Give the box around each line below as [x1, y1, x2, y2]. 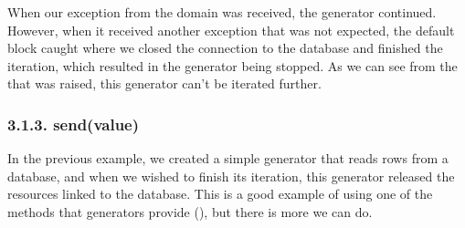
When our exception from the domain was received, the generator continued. [7, 3, 437, 21]
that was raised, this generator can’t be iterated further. [7, 74, 322, 93]
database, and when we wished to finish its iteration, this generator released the [7, 166, 455, 185]
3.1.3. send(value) [7, 112, 140, 135]
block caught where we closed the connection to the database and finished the [7, 38, 443, 57]
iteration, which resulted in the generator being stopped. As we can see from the [7, 56, 458, 75]
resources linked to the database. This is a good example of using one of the [7, 184, 433, 203]
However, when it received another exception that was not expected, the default [7, 20, 455, 39]
